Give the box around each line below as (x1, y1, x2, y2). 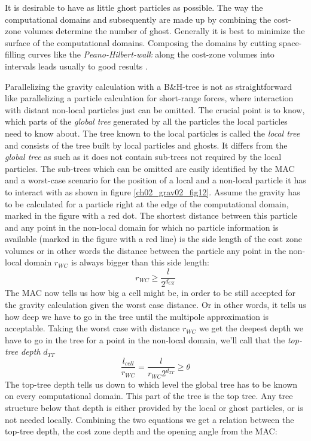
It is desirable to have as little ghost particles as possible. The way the (5, 1, 263, 13)
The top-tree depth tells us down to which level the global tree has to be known (5, 377, 298, 390)
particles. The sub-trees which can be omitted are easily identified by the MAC (5, 162, 295, 174)
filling (5, 48, 26, 61)
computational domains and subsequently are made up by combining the (5, 13, 272, 25)
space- (279, 36, 302, 49)
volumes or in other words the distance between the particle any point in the (5, 244, 286, 256)
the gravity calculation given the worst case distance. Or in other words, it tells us (5, 298, 306, 311)
